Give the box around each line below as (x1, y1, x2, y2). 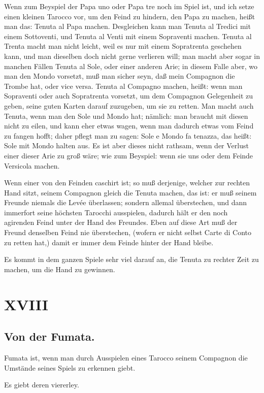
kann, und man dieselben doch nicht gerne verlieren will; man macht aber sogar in (4, 50, 260, 61)
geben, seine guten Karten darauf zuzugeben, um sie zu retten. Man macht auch (4, 100, 254, 111)
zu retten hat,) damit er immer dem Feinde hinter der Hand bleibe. (4, 237, 214, 247)
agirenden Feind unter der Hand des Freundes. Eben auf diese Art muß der (4, 217, 238, 227)
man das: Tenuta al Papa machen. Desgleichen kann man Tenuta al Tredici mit (4, 21, 251, 31)
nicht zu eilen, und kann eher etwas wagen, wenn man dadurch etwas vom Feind (4, 120, 254, 131)
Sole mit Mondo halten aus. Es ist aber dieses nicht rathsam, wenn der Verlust (4, 140, 249, 151)
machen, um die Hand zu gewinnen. (4, 264, 115, 274)
